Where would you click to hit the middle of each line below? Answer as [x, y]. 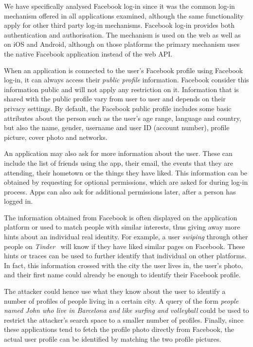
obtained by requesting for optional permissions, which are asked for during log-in [126, 182]
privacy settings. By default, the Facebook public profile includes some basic [118, 108]
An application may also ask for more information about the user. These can [118, 153]
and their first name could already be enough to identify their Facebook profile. [122, 275]
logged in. [18, 201]
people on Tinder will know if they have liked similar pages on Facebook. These [125, 246]
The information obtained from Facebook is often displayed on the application [121, 217]
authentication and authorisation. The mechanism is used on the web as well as [122, 34]
